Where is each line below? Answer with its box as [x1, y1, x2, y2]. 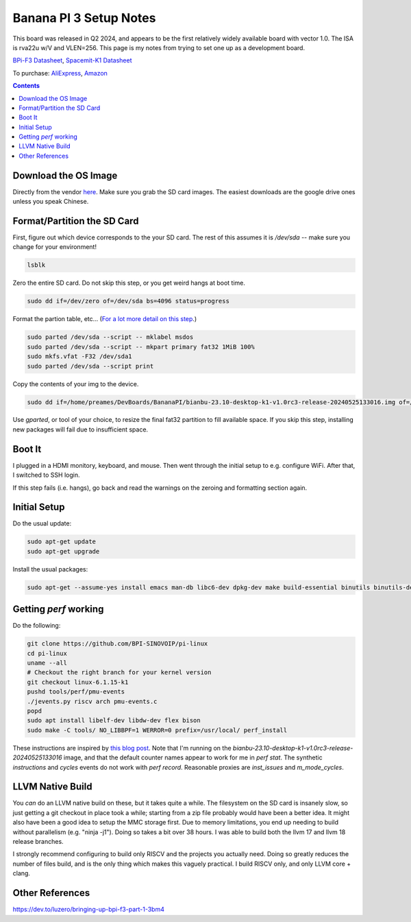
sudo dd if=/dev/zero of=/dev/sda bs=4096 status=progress [27, 297, 229, 305]
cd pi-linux [27, 649, 68, 657]
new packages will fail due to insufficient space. [12, 425, 149, 434]
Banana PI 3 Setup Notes [12, 10, 156, 25]
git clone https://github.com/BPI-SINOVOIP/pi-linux [27, 640, 208, 648]
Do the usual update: [12, 519, 72, 528]
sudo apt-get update [27, 538, 96, 545]
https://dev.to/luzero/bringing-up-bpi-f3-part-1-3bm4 [12, 906, 164, 914]
